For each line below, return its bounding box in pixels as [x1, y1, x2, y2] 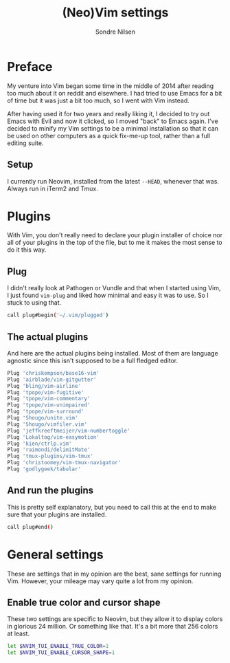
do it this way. [7, 246, 47, 254]
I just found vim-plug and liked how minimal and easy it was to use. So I [7, 291, 209, 300]
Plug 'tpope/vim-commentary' [7, 395, 91, 402]
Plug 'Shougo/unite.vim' [7, 415, 78, 422]
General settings [7, 547, 104, 562]
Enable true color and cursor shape [7, 596, 161, 608]
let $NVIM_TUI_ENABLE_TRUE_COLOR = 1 [7, 643, 109, 650]
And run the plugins [7, 485, 94, 497]
